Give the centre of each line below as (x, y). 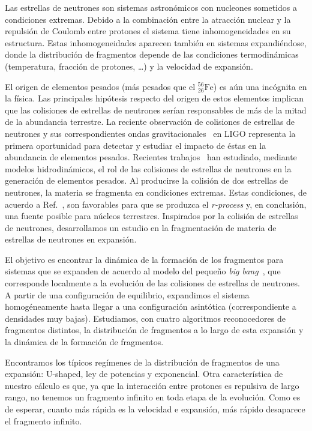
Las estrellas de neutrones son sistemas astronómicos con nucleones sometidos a (151, 7)
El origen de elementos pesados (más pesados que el (100, 86)
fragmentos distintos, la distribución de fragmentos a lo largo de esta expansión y (154, 330)
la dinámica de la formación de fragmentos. (84, 342)
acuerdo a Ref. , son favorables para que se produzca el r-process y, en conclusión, (156, 204)
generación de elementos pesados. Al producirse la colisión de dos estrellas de (147, 180)
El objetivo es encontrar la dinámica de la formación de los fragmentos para (144, 259)
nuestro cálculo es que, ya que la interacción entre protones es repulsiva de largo (152, 385)
